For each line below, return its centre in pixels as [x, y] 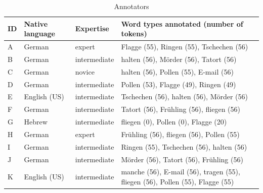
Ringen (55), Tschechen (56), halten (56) [184, 146]
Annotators [131, 6]
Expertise [92, 28]
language [39, 34]
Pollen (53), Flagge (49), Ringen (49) [179, 84]
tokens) [134, 34]
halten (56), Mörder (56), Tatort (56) [179, 59]
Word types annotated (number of [182, 23]
